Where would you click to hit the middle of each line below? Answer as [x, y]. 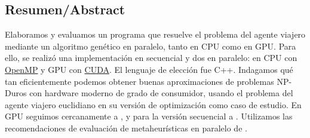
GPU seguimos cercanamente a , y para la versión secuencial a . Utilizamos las [149, 116]
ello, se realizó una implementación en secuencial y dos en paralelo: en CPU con [151, 58]
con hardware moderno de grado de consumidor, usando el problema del [161, 93]
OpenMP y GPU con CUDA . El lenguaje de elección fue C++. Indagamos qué [149, 69]
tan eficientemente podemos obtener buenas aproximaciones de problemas [139, 81]
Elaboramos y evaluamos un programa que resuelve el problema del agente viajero [155, 34]
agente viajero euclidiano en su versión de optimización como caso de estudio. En [153, 104]
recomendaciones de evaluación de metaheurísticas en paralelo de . [126, 128]
